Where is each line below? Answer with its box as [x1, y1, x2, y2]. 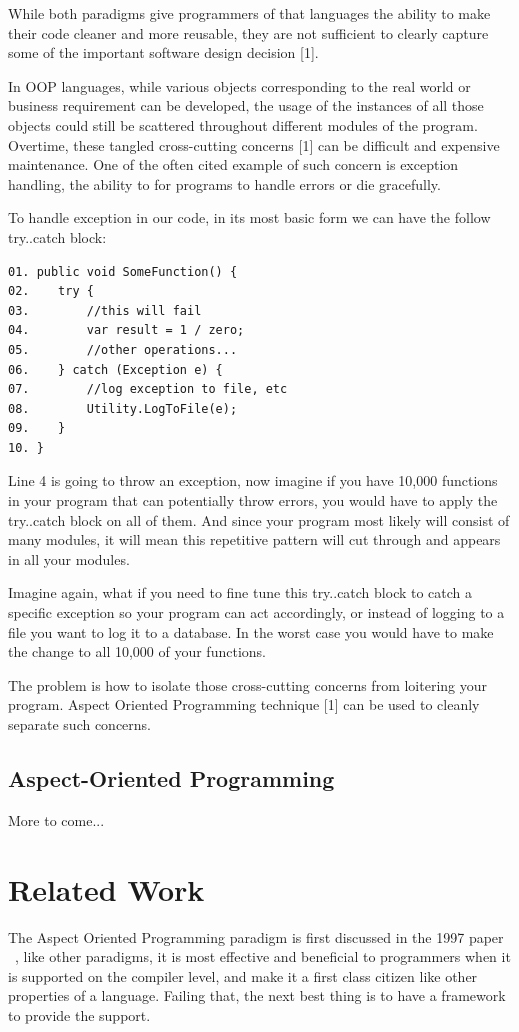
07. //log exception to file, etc [8, 382, 288, 397]
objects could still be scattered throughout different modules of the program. [8, 114, 478, 135]
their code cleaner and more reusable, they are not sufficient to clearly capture [8, 22, 489, 43]
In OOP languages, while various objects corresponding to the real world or [8, 75, 471, 96]
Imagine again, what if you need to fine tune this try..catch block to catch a [8, 582, 473, 603]
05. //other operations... [8, 342, 238, 357]
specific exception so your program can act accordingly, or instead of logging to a [8, 602, 505, 623]
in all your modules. [8, 548, 130, 569]
